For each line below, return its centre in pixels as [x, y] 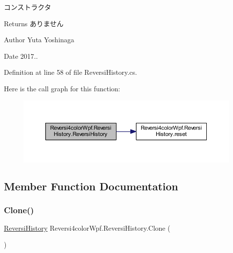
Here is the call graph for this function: [62, 88]
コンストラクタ [28, 7]
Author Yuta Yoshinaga [39, 40]
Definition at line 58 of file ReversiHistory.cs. [71, 72]
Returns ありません [34, 23]
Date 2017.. [21, 56]
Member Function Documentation [91, 186]
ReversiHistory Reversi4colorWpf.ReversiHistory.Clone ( [87, 228]
